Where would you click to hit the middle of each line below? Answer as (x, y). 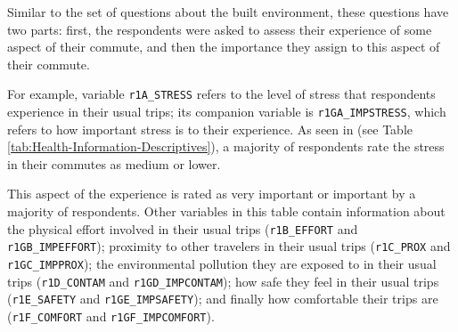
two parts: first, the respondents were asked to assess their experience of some (220, 29)
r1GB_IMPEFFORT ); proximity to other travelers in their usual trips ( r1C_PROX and (229, 246)
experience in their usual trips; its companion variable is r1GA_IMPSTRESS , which (227, 112)
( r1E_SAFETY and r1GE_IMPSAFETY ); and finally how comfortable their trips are (223, 299)
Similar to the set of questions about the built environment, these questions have (228, 12)
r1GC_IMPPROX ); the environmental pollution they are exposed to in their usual (222, 263)
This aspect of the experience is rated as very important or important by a (212, 194)
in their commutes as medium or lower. (114, 163)
